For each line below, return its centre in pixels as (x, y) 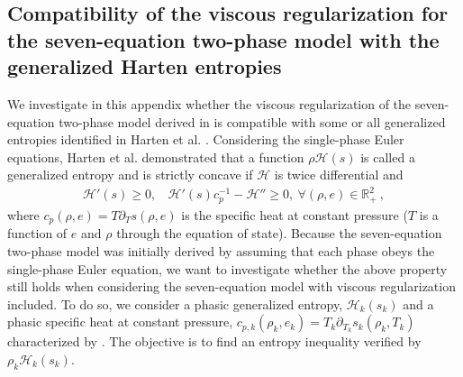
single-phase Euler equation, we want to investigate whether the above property (227, 268)
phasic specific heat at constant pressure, (120, 322)
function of (37, 233)
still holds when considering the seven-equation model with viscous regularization (231, 286)
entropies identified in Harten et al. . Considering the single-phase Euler (206, 139)
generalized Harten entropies (145, 66)
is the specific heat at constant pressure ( (295, 214)
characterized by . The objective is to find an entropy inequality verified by (214, 341)
